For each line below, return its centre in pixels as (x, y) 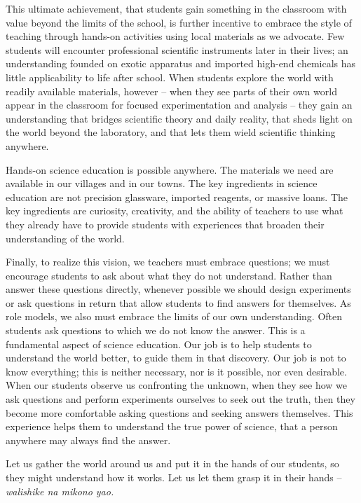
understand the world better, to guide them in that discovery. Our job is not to (176, 358)
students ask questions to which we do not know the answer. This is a (156, 330)
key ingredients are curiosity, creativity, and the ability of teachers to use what (175, 211)
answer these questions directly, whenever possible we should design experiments (178, 289)
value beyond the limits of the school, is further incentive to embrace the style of (179, 22)
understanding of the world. (65, 238)
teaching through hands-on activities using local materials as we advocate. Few (175, 36)
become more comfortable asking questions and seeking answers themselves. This (179, 412)
